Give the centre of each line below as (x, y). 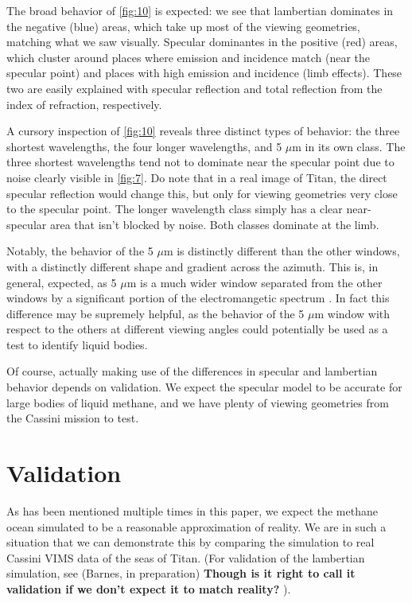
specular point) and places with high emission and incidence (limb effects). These (204, 73)
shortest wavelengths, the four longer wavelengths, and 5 (144, 146)
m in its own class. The (349, 146)
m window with (352, 313)
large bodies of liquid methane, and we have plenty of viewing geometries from (198, 402)
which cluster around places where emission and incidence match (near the (188, 57)
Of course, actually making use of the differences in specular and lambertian (192, 371)
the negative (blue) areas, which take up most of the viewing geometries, (183, 26)
